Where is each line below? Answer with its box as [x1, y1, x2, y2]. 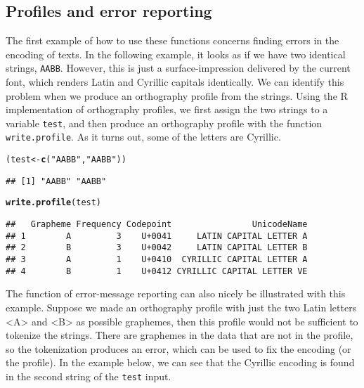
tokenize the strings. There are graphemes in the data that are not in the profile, [6, 328, 353, 342]
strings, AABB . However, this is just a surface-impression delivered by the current [6, 60, 351, 75]
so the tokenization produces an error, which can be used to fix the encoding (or [6, 341, 351, 356]
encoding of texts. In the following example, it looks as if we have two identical [6, 46, 346, 61]
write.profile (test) [6, 198, 102, 208]
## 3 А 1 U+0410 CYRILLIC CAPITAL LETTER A [6, 254, 308, 265]
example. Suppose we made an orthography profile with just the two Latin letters [6, 299, 357, 314]
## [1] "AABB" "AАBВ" [6, 176, 107, 186]
